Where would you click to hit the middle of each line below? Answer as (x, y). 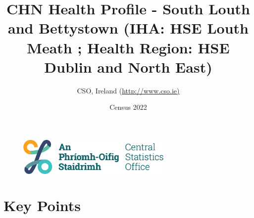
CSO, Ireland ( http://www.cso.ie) (128, 90)
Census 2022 (128, 107)
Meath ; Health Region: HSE (128, 47)
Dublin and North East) (128, 66)
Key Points (42, 205)
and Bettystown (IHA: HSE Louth (128, 28)
